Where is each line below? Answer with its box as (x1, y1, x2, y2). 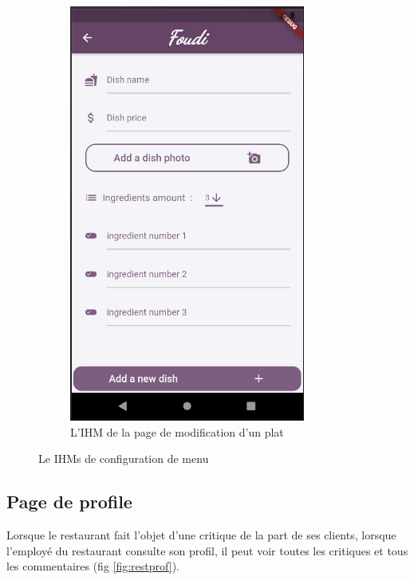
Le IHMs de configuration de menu (38, 450, 209, 467)
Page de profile (6, 489, 132, 514)
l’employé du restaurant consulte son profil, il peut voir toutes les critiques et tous (6, 542, 408, 558)
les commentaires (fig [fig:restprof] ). (6, 558, 179, 574)
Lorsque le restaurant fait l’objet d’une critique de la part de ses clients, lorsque (6, 526, 396, 543)
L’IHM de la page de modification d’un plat (70, 423, 284, 440)
